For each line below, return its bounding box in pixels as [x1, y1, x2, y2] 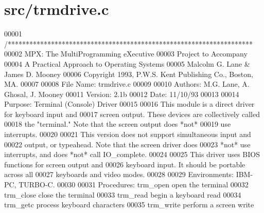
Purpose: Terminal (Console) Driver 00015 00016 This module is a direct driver [4, 99, 255, 109]
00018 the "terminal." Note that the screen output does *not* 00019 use [4, 119, 231, 129]
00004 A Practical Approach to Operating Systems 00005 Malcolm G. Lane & [4, 58, 250, 69]
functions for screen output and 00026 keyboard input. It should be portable [4, 159, 245, 169]
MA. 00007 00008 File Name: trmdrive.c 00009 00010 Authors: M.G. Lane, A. [4, 79, 250, 89]
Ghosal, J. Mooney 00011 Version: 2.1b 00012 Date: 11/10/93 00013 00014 [4, 88, 239, 99]
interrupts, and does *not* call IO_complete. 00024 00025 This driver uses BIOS [4, 149, 260, 160]
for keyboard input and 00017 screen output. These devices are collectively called [4, 108, 260, 119]
